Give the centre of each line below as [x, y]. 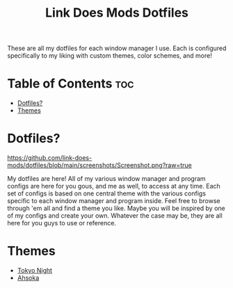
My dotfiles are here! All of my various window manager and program [107, 179]
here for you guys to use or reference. [62, 223]
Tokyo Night [35, 270]
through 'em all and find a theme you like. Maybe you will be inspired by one [116, 208]
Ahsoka [28, 278]
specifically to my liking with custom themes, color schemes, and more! [110, 56]
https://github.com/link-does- [50, 158]
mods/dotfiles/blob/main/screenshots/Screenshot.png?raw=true [100, 166]
